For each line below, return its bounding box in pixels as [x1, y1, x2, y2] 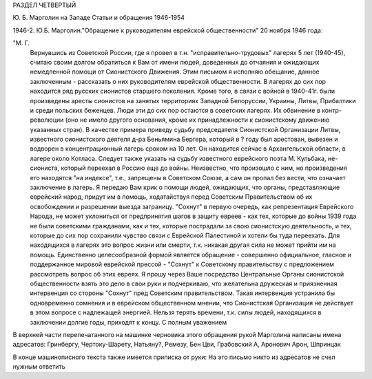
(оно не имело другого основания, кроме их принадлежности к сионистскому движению [65, 116, 330, 124]
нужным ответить [12, 362, 65, 371]
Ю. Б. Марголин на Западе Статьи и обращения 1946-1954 [12, 14, 185, 22]
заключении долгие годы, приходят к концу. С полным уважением [30, 318, 227, 326]
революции [30, 116, 64, 124]
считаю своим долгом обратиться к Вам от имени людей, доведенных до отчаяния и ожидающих [30, 58, 320, 66]
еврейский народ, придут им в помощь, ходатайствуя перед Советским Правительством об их [30, 193, 313, 201]
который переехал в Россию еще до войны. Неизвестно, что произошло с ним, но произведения [61, 164, 347, 172]
